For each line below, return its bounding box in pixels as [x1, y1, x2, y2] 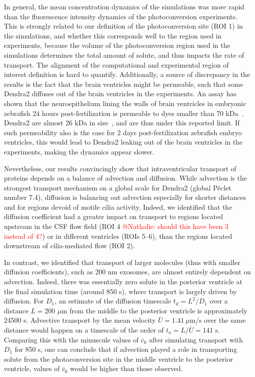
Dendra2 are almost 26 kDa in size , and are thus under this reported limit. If [4, 117, 240, 128]
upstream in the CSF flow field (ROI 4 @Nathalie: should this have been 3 [4, 221, 229, 231]
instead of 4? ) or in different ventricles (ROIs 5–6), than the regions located [4, 230, 232, 241]
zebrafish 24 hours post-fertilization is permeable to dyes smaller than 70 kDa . [4, 108, 244, 118]
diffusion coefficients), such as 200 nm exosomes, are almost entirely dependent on [4, 266, 251, 277]
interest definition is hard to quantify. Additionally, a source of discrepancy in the [4, 69, 250, 79]
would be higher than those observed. [70, 363, 183, 374]
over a [209, 296, 228, 306]
